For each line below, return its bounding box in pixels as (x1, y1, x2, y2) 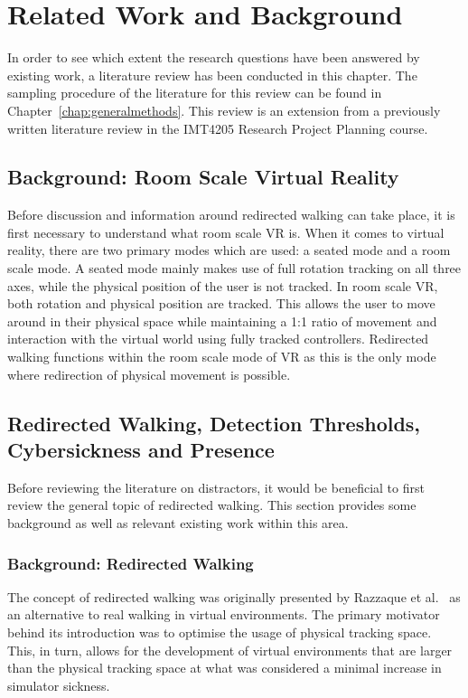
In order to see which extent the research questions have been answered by (7, 48, 420, 67)
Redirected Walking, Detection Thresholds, (7, 409, 421, 437)
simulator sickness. (7, 675, 110, 694)
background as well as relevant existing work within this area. (7, 514, 349, 533)
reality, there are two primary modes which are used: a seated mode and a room (7, 241, 451, 259)
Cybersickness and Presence (7, 436, 275, 464)
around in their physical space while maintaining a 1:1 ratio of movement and (7, 311, 437, 330)
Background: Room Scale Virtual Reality (7, 163, 399, 191)
